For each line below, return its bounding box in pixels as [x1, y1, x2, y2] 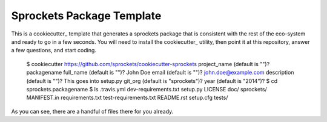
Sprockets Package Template [11, 9, 162, 22]
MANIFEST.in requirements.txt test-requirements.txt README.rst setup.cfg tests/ [26, 94, 228, 102]
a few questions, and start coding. [11, 47, 97, 54]
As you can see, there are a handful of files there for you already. [11, 108, 174, 115]
